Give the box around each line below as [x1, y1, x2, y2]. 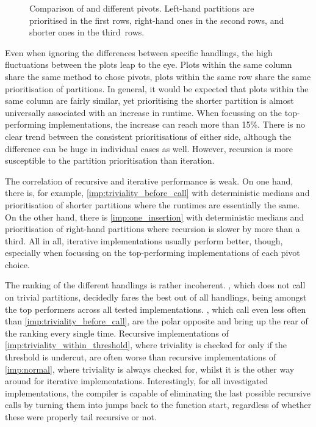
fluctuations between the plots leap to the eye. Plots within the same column [5, 58, 292, 71]
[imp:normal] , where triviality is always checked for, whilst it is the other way [5, 362, 295, 375]
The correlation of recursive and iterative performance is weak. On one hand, [5, 174, 293, 187]
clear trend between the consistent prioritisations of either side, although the [5, 130, 292, 142]
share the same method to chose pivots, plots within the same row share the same [5, 70, 311, 82]
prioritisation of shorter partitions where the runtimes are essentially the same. [5, 198, 300, 211]
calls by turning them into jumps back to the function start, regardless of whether [5, 398, 312, 411]
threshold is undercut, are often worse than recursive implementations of [5, 351, 276, 363]
